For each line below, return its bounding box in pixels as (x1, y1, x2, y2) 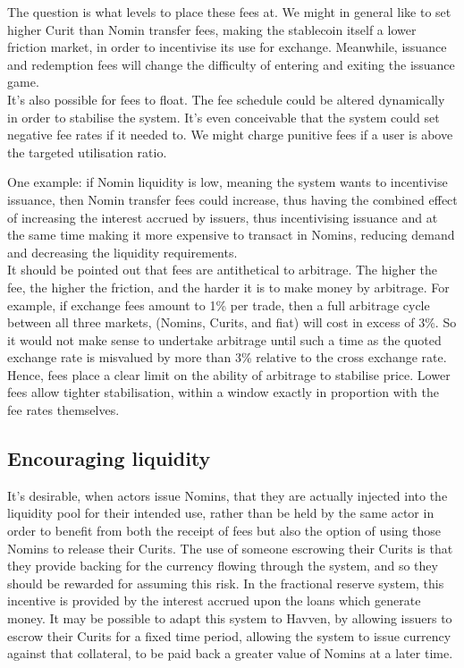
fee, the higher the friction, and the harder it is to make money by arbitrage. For (7, 277, 450, 296)
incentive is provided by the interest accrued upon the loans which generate (7, 591, 421, 610)
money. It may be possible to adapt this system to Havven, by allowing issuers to (7, 609, 452, 628)
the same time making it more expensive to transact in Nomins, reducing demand (7, 225, 455, 244)
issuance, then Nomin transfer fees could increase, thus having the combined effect (7, 190, 458, 208)
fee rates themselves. (7, 401, 120, 419)
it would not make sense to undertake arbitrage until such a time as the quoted (7, 330, 442, 349)
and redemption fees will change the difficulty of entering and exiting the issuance (7, 55, 455, 73)
